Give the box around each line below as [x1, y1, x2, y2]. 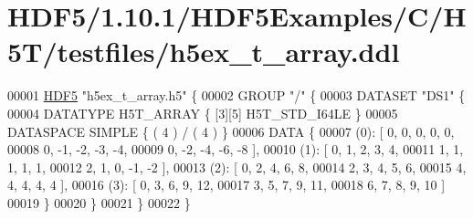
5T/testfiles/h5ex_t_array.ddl [7, 33, 400, 70]
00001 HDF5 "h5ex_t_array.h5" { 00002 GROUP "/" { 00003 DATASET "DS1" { [7, 86, 466, 105]
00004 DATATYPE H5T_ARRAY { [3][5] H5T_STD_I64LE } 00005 [7, 103, 398, 122]
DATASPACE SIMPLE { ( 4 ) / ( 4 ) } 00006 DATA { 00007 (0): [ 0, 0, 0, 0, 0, [7, 121, 455, 141]
